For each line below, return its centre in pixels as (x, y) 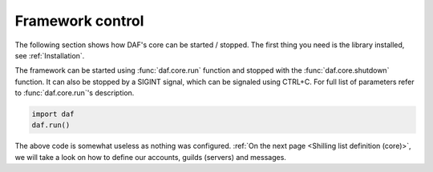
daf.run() (51, 125)
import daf (53, 114)
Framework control (79, 21)
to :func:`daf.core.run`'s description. (75, 93)
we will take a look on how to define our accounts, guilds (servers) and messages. (150, 157)
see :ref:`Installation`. (50, 55)
